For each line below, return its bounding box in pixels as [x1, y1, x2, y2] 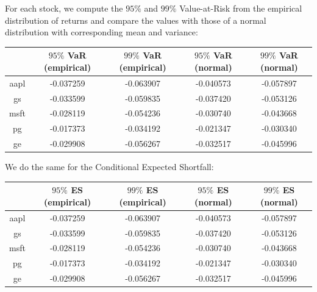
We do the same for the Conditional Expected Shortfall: [5, 160, 214, 173]
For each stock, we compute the [5, 2, 123, 14]
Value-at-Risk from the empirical [179, 2, 302, 14]
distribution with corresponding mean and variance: [5, 26, 198, 38]
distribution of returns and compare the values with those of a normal [5, 13, 266, 26]
